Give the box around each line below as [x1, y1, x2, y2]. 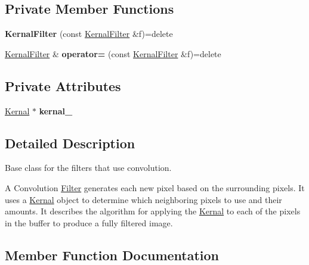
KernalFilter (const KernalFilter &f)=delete [5, 27, 173, 40]
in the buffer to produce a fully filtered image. [5, 216, 173, 229]
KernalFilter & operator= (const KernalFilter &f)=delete [5, 47, 221, 60]
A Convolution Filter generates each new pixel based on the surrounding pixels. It [5, 181, 305, 194]
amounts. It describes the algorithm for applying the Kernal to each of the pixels [5, 205, 301, 217]
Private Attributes [5, 76, 121, 95]
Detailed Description [5, 133, 135, 152]
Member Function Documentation [5, 245, 220, 264]
